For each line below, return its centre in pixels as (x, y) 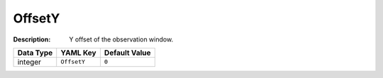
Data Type (35, 53)
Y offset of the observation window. (121, 39)
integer (29, 62)
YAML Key (78, 53)
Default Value (128, 53)
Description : (32, 39)
